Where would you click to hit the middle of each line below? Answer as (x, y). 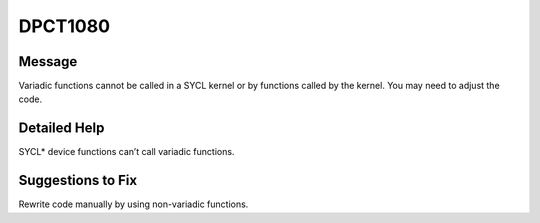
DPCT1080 (64, 26)
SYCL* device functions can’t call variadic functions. (126, 152)
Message (48, 61)
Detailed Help (61, 128)
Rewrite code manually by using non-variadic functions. (133, 204)
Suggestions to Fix (78, 180)
